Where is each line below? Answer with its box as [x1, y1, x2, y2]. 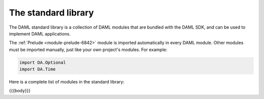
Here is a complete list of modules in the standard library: [9, 79, 125, 85]
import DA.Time [19, 66, 56, 72]
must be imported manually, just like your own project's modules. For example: [9, 47, 168, 52]
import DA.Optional [19, 60, 66, 65]
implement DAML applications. [9, 31, 71, 36]
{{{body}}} [9, 88, 31, 94]
